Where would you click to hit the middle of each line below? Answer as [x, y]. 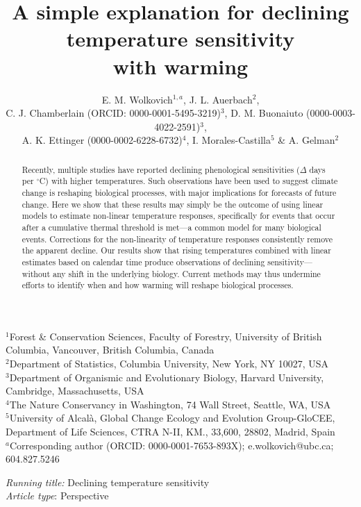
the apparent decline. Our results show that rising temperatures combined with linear [176, 250]
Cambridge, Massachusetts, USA [75, 391]
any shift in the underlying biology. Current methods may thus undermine [187, 273]
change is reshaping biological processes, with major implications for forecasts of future [179, 192]
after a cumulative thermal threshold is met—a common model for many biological [171, 227]
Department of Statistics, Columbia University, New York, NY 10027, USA [169, 364]
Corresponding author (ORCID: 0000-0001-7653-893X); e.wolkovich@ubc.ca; [171, 445]
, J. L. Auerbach [218, 99]
